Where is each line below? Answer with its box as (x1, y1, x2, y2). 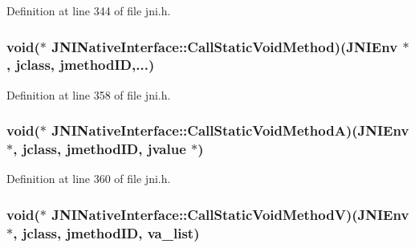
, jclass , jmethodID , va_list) (13, 222, 200, 242)
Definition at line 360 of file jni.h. (6, 170, 171, 187)
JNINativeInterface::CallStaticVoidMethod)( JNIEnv (51, 36, 398, 56)
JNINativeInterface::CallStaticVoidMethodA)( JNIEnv (51, 120, 409, 140)
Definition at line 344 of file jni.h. (6, 2, 171, 18)
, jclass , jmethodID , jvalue (13, 139, 186, 159)
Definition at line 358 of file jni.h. (6, 86, 171, 103)
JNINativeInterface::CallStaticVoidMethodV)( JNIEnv (51, 204, 409, 224)
